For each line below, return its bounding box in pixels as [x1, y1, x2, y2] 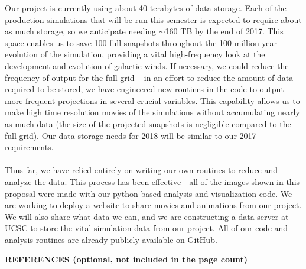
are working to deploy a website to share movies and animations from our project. [5, 199, 302, 211]
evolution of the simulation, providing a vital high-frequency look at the [5, 48, 265, 60]
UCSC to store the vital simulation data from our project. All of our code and [5, 222, 288, 234]
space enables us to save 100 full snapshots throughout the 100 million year [5, 36, 278, 48]
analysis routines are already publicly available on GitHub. [5, 233, 217, 245]
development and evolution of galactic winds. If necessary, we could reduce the [5, 59, 289, 72]
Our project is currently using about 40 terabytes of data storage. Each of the [5, 2, 287, 14]
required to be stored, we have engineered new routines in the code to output [5, 83, 284, 95]
